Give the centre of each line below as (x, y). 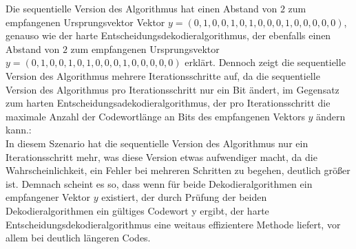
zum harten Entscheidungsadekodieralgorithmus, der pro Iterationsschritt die (168, 103)
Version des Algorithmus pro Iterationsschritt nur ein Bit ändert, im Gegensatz (172, 89)
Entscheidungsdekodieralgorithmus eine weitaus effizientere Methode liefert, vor (173, 224)
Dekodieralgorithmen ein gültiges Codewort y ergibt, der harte (137, 210)
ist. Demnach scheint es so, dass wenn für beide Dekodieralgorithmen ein (159, 183)
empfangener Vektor (48, 197)
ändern (331, 116)
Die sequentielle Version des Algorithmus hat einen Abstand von (142, 8)
